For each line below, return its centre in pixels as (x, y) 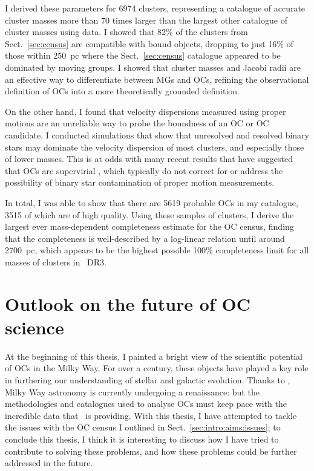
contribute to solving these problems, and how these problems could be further (151, 451)
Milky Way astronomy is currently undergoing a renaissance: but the (132, 391)
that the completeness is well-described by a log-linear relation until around (145, 238)
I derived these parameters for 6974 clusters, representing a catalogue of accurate (155, 8)
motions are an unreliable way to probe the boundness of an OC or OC (137, 123)
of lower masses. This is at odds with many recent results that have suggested (149, 159)
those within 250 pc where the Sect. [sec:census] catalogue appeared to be (143, 55)
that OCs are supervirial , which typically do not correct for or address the (144, 170)
